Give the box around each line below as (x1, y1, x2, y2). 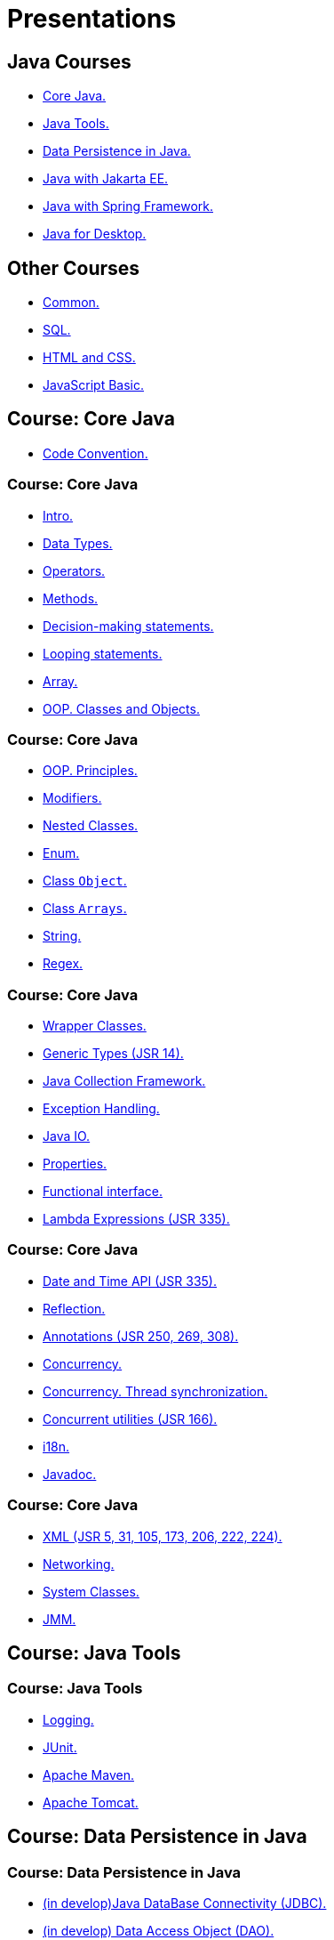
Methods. (43, 590, 99, 606)
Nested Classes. (43, 818, 139, 834)
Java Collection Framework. (43, 1073, 206, 1089)
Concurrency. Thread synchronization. (43, 1383, 268, 1399)
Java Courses (7, 50, 131, 73)
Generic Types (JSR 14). (43, 1046, 184, 1062)
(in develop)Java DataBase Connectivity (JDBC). (43, 1896, 327, 1912)
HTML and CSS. (43, 350, 136, 366)
